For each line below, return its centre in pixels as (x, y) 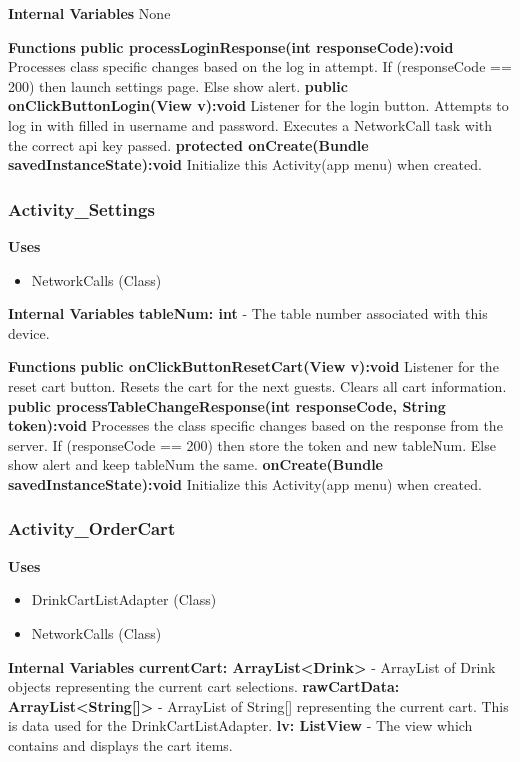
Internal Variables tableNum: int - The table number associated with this (248, 313)
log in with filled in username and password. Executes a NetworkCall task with (250, 124)
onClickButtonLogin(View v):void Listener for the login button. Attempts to (258, 105)
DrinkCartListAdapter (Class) (124, 599)
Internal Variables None (89, 13)
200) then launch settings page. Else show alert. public (178, 85)
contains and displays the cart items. (120, 744)
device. (29, 332)
